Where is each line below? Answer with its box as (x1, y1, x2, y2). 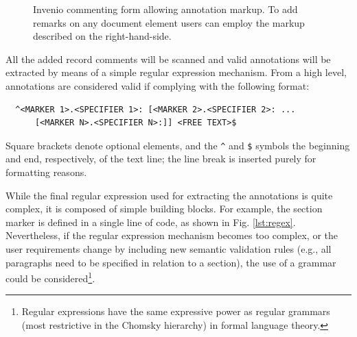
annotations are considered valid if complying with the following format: (5, 78, 310, 92)
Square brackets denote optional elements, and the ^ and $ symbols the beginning (5, 138, 350, 152)
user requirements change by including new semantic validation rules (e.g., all (5, 241, 332, 255)
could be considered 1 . (5, 269, 95, 285)
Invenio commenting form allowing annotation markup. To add (33, 2, 298, 16)
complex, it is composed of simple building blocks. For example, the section (5, 201, 323, 216)
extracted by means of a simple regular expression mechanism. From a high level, (5, 65, 347, 79)
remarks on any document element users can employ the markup (33, 15, 305, 29)
